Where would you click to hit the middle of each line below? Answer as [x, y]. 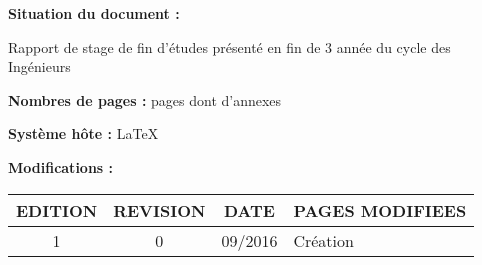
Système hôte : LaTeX [83, 133]
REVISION [159, 210]
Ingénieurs [39, 66]
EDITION [57, 210]
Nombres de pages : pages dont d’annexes [145, 99]
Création [323, 240]
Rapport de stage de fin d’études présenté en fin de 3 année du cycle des [229, 46]
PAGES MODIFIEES [380, 210]
